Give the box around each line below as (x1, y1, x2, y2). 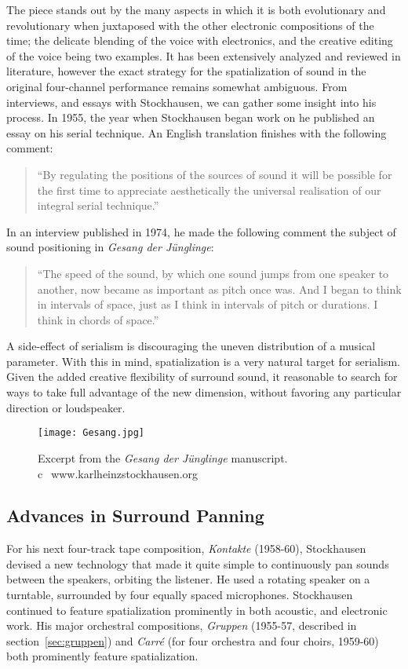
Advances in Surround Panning (6, 503, 264, 528)
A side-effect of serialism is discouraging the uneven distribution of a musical (6, 338, 376, 354)
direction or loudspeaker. (6, 399, 126, 415)
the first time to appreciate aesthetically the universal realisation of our (37, 181, 381, 198)
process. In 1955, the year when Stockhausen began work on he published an (6, 109, 375, 126)
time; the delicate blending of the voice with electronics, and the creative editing (6, 32, 393, 49)
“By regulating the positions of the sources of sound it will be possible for (37, 166, 392, 182)
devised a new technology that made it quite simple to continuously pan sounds (6, 555, 389, 572)
